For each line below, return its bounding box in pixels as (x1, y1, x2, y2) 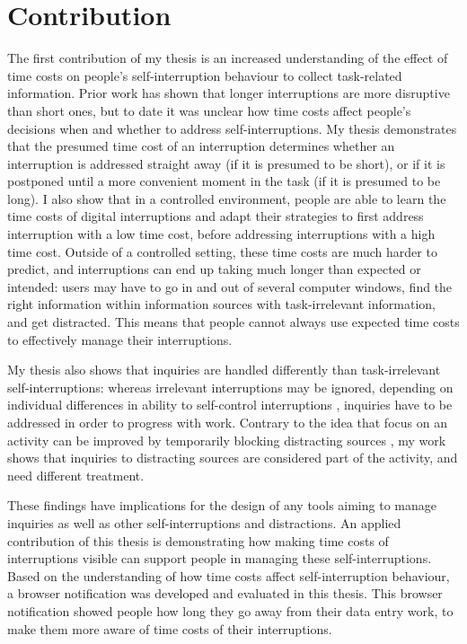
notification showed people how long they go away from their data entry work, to (7, 601, 454, 620)
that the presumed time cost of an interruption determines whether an (7, 137, 395, 155)
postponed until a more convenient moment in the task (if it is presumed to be (7, 172, 441, 190)
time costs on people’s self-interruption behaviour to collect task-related (7, 66, 402, 84)
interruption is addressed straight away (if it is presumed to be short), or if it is (7, 154, 445, 172)
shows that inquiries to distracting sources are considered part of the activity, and (7, 448, 458, 467)
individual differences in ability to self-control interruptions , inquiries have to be (7, 395, 453, 414)
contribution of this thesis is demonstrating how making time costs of (7, 531, 389, 550)
